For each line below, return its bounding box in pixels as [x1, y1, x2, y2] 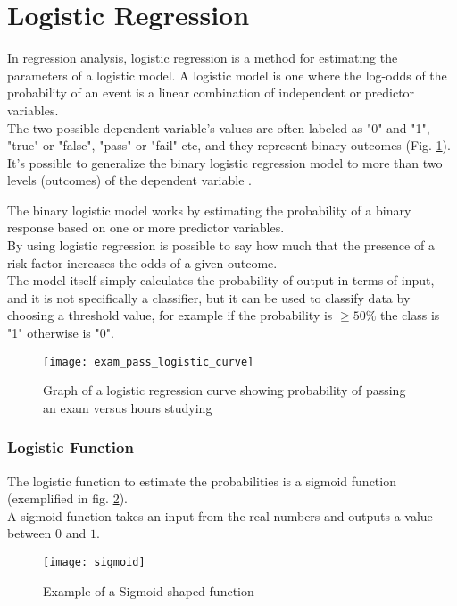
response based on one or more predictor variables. [7, 218, 285, 237]
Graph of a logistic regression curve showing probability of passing [43, 381, 406, 400]
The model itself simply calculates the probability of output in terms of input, [7, 271, 435, 290]
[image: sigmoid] [43, 556, 145, 569]
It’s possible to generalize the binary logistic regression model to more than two [7, 153, 443, 172]
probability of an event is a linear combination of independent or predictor [7, 83, 415, 102]
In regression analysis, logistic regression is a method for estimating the [7, 48, 398, 67]
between [7, 524, 52, 543]
